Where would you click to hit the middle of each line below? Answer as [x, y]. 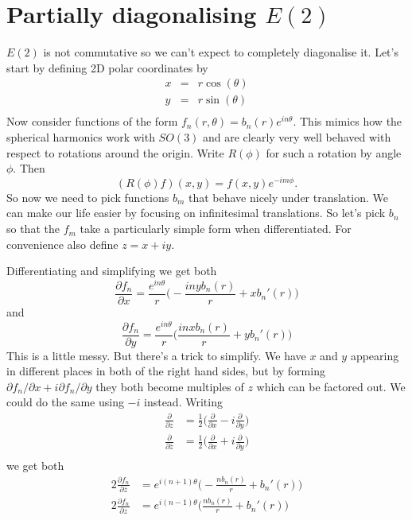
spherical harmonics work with [81, 137]
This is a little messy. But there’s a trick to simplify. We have [156, 355]
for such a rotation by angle [334, 152]
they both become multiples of [170, 386]
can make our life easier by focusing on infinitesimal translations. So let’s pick [196, 213]
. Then [29, 168]
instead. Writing [183, 402]
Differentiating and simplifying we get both [112, 271]
